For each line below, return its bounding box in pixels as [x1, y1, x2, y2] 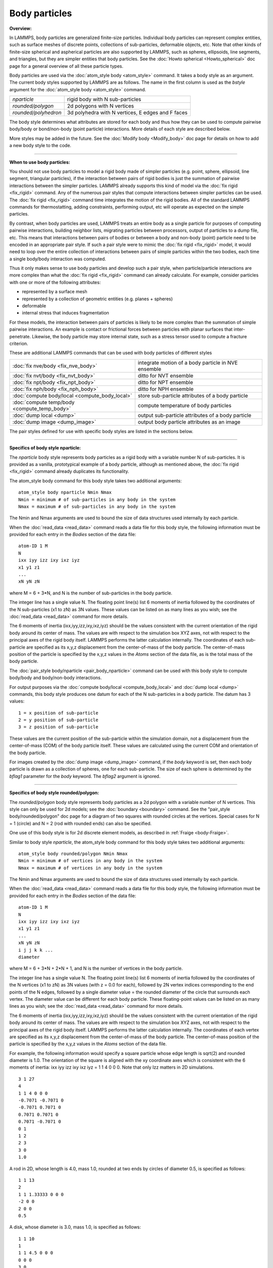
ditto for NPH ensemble [138, 385, 194, 393]
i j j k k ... [18, 947, 53, 953]
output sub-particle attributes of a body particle [138, 411, 252, 418]
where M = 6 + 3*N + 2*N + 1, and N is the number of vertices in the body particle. [9, 965, 183, 971]
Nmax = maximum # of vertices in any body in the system [18, 865, 163, 871]
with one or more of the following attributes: [9, 279, 101, 285]
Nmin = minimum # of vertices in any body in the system [18, 858, 163, 864]
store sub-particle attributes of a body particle [138, 392, 248, 399]
